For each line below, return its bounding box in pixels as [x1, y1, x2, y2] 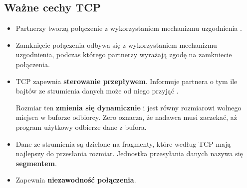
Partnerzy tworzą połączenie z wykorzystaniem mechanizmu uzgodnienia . [15, 23, 242, 33]
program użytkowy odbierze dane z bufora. [15, 121, 147, 132]
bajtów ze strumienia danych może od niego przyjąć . [15, 86, 179, 96]
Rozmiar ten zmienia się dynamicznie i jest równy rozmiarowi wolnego [15, 102, 242, 112]
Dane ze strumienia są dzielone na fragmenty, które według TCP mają [15, 138, 231, 149]
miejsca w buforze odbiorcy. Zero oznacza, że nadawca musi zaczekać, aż [15, 112, 237, 122]
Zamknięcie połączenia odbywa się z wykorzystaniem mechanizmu [15, 39, 217, 50]
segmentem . [15, 158, 57, 168]
